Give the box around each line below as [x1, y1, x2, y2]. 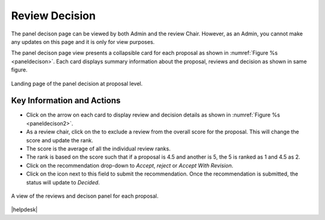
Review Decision [11, 9, 96, 22]
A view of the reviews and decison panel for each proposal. [11, 192, 159, 200]
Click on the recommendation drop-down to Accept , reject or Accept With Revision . [26, 162, 234, 169]
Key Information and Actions [11, 96, 121, 106]
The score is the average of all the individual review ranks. [26, 145, 171, 152]
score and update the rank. [26, 136, 93, 144]
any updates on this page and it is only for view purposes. [11, 38, 155, 45]
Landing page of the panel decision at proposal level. [11, 80, 143, 87]
